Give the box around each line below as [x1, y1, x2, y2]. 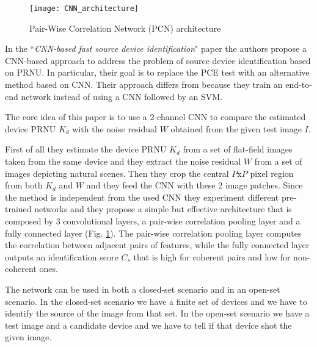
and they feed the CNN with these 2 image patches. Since [86, 179, 303, 191]
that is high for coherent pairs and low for [133, 250, 291, 263]
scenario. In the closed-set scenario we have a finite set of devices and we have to [5, 295, 307, 307]
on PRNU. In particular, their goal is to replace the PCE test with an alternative [5, 66, 310, 79]
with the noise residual [72, 122, 157, 135]
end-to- [285, 78, 312, 91]
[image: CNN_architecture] [29, 4, 139, 13]
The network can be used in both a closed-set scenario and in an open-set [5, 282, 280, 295]
